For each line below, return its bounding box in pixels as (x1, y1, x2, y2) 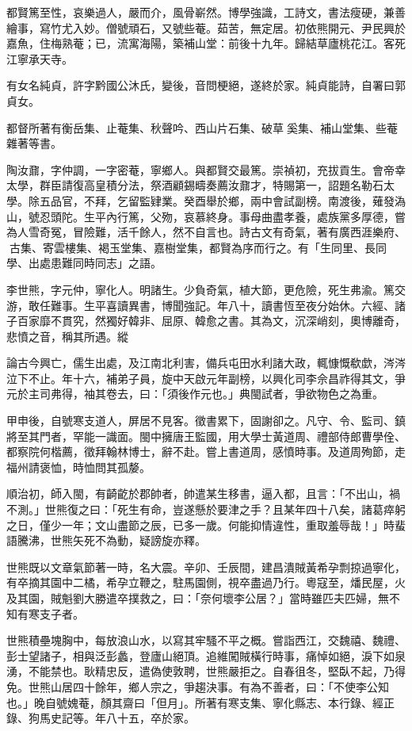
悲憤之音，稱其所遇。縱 (6, 327, 128, 344)
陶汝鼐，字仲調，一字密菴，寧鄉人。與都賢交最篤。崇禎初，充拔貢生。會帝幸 (6, 161, 406, 178)
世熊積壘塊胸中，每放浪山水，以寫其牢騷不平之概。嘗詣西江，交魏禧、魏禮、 (6, 632, 406, 649)
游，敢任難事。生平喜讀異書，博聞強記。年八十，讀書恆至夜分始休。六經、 (6, 297, 395, 313)
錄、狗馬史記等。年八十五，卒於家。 (6, 710, 195, 726)
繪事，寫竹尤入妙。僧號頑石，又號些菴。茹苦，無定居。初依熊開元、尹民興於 (6, 19, 406, 36)
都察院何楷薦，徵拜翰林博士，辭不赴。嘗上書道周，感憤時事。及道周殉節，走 (6, 443, 406, 460)
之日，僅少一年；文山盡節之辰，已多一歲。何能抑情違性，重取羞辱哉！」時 (6, 516, 395, 533)
